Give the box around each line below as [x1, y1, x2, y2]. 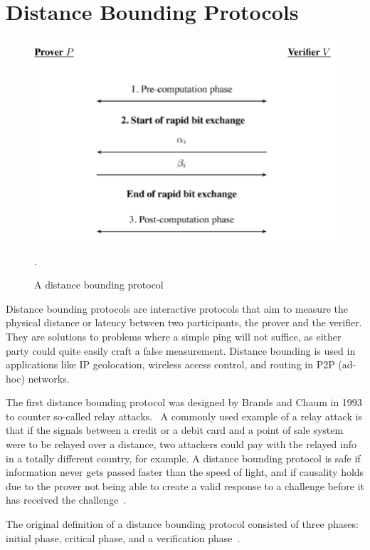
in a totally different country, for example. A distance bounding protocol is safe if [6, 450, 361, 465]
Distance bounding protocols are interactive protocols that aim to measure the [6, 301, 348, 316]
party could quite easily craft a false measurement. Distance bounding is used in [6, 343, 356, 358]
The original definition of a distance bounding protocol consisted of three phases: [6, 517, 359, 531]
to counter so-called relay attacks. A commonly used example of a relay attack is [6, 408, 362, 423]
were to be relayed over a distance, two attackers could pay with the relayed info [6, 437, 357, 452]
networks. [28, 370, 70, 385]
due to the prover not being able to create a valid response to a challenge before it [6, 478, 364, 493]
